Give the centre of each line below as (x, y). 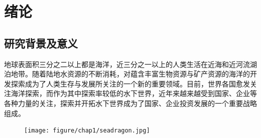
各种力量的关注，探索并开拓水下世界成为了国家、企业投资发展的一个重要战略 (130, 103)
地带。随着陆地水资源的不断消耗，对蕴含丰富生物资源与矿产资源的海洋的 (130, 74)
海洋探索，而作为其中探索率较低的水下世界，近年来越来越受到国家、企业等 (134, 93)
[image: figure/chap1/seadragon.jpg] (87, 131)
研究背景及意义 (41, 43)
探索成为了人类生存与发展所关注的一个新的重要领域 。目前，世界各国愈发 (130, 83)
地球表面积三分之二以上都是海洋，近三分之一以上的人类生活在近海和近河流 (127, 64)
